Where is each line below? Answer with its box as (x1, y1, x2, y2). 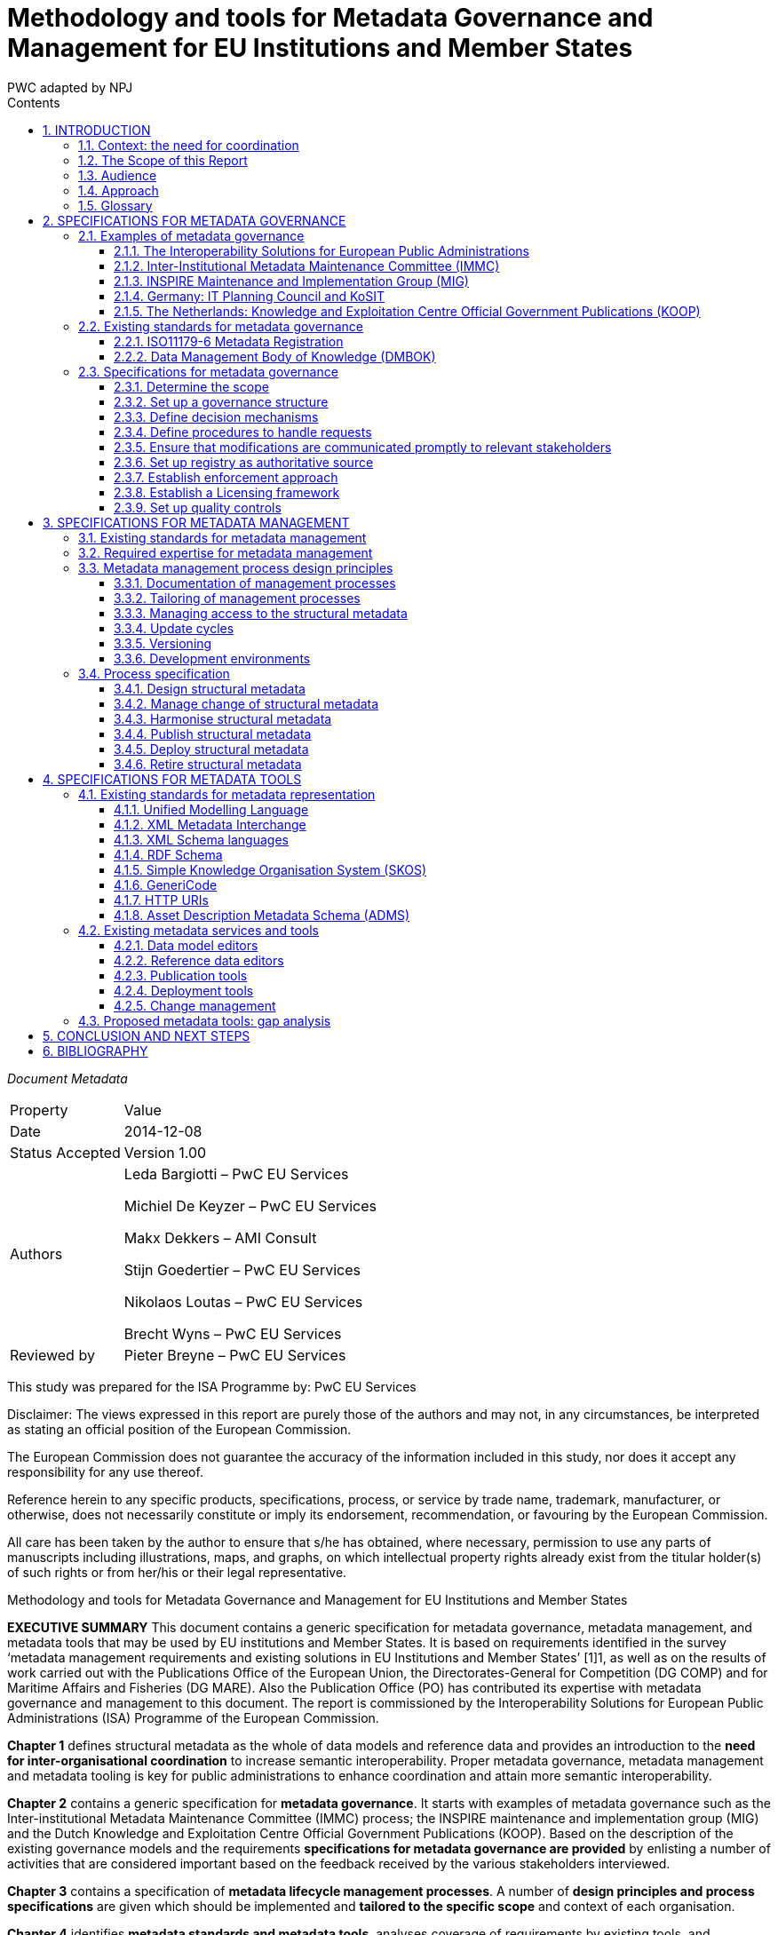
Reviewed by (10, 1345, 95, 1364)
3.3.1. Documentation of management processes (114, 575, 396, 591)
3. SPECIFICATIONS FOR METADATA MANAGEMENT (43, 514, 350, 530)
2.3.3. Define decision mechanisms (114, 408, 319, 424)
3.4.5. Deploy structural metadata (114, 741, 309, 757)
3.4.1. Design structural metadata (114, 680, 306, 696)
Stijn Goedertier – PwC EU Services (123, 1260, 361, 1279)
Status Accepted (10, 1143, 121, 1162)
